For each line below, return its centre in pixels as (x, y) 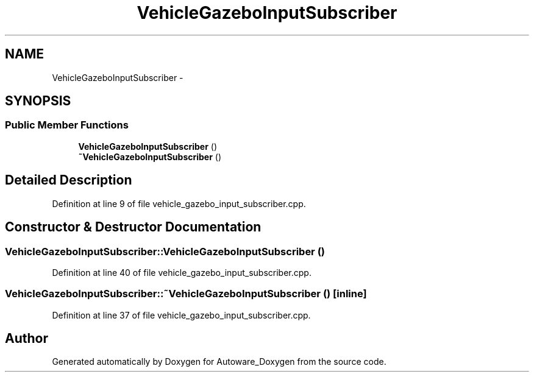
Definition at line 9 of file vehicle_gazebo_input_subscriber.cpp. (179, 203)
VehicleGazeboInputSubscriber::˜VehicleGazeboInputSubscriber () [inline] (186, 294)
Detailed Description (69, 180)
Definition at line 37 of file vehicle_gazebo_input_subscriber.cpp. (181, 315)
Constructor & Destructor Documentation (133, 227)
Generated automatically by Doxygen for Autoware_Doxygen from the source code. (219, 362)
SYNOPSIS (38, 101)
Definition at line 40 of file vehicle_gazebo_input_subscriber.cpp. (182, 272)
